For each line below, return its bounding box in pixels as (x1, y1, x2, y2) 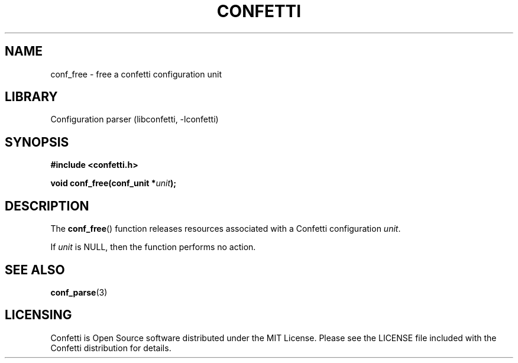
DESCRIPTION (5, 198, 89, 213)
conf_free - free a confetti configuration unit (50, 69, 222, 79)
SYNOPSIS (5, 134, 69, 150)
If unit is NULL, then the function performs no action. (50, 242, 256, 252)
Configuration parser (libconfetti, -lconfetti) (50, 114, 219, 125)
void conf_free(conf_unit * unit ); (50, 178, 177, 189)
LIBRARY (5, 89, 58, 105)
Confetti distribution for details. (50, 342, 171, 353)
